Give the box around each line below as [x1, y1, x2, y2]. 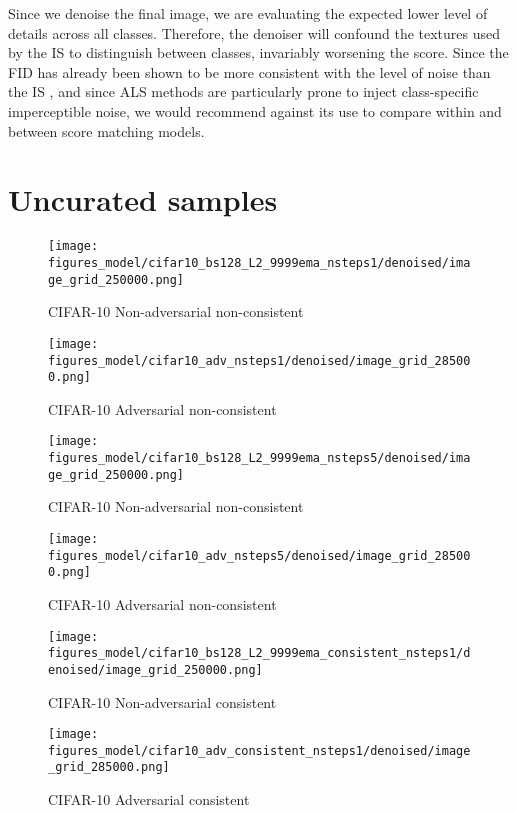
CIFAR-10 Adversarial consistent [48, 789, 250, 810]
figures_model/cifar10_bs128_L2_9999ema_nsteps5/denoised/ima [48, 451, 471, 466]
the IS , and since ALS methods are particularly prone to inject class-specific [8, 81, 479, 102]
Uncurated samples [8, 179, 278, 220]
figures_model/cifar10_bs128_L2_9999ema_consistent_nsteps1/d [48, 646, 471, 661]
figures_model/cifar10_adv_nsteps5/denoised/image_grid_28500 [48, 548, 471, 563]
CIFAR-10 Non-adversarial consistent [48, 691, 277, 712]
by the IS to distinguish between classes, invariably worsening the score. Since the [8, 42, 509, 63]
